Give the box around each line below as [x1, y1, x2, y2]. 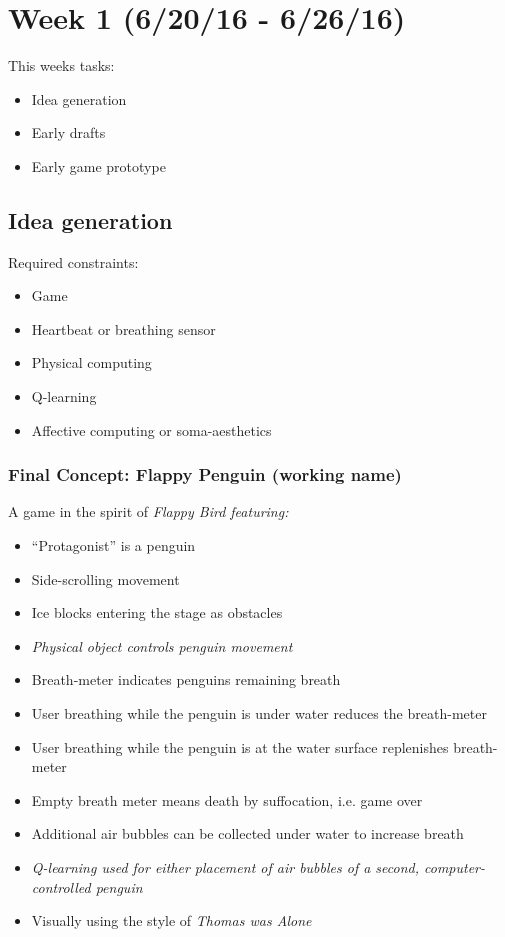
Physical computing [31, 352, 152, 373]
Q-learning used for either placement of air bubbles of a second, [31, 857, 420, 878]
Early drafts [31, 122, 106, 143]
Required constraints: [8, 251, 139, 272]
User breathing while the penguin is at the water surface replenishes [31, 736, 449, 757]
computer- [424, 857, 486, 878]
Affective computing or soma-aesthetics [31, 419, 272, 440]
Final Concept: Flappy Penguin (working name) [8, 462, 402, 487]
